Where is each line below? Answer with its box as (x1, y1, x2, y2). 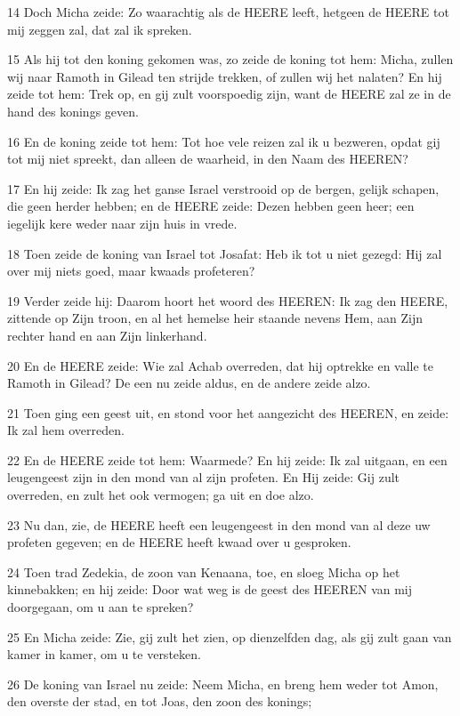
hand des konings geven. (7, 101, 139, 120)
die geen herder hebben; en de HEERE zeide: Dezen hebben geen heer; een (7, 197, 415, 215)
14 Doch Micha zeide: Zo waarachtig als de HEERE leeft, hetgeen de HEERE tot (7, 3, 449, 20)
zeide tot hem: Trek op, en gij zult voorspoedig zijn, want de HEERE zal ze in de (7, 84, 451, 103)
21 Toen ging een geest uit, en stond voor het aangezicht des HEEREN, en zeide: (7, 403, 449, 422)
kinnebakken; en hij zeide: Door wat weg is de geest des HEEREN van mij (7, 580, 413, 599)
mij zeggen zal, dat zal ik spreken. (7, 20, 192, 38)
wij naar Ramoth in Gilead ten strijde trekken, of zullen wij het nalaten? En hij (7, 67, 442, 85)
